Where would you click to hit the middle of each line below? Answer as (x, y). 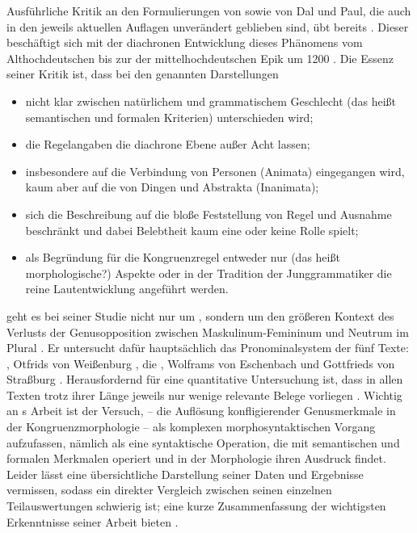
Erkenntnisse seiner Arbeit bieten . (93, 521)
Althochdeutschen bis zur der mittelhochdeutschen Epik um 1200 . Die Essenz (200, 58)
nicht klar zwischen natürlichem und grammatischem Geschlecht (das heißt (211, 101)
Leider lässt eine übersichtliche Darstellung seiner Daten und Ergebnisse (185, 474)
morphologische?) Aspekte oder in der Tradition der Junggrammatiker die (208, 273)
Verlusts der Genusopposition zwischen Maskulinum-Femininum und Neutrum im (208, 332)
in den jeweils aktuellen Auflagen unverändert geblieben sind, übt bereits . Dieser (208, 26)
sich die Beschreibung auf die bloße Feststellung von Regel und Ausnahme (208, 214)
